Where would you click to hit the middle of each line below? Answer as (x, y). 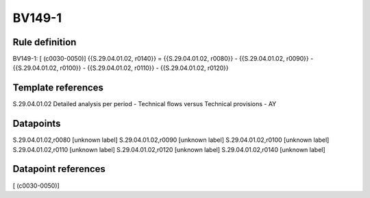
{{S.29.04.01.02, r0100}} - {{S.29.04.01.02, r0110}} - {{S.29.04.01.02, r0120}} (121, 68)
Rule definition (45, 42)
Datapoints (37, 124)
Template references (58, 88)
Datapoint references (59, 169)
